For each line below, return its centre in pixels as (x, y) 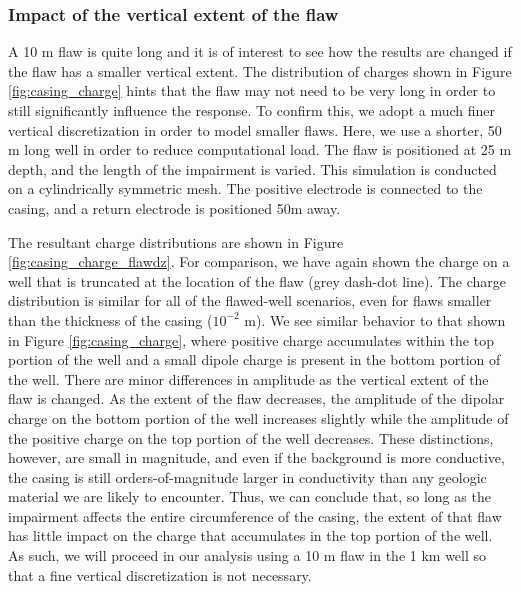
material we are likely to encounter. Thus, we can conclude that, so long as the (249, 496)
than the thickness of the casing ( (110, 319)
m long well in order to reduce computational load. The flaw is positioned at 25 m (260, 149)
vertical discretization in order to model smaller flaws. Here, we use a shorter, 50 (255, 129)
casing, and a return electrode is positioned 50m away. (174, 207)
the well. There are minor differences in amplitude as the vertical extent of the (248, 378)
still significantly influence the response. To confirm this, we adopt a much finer (252, 110)
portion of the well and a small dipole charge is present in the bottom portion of (254, 359)
